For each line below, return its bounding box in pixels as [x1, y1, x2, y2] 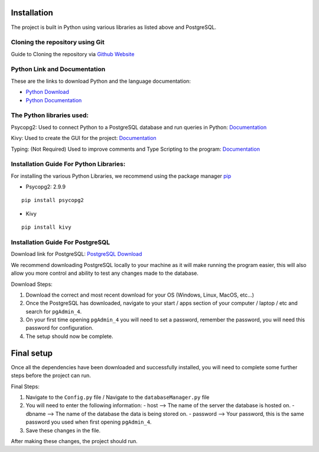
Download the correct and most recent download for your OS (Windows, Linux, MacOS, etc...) [25, 291, 254, 298]
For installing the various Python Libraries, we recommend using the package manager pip [11, 172, 232, 180]
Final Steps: [11, 383, 40, 390]
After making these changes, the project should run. [11, 437, 138, 444]
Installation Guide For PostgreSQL [11, 238, 110, 246]
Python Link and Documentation [11, 65, 106, 73]
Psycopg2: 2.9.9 [25, 183, 66, 190]
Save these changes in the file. [25, 427, 101, 434]
